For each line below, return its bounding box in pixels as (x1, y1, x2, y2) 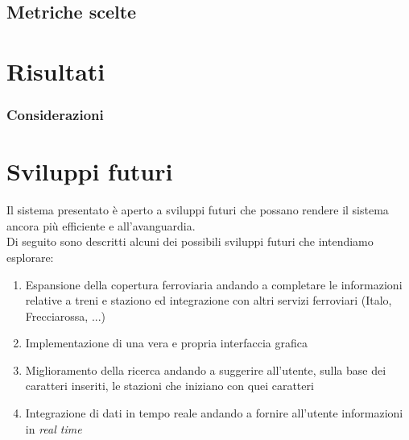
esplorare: (6, 248, 54, 265)
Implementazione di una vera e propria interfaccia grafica (25, 334, 308, 351)
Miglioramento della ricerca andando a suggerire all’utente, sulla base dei (25, 361, 386, 378)
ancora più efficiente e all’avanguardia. (6, 217, 196, 234)
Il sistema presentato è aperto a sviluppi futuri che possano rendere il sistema (6, 201, 389, 218)
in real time (25, 420, 82, 437)
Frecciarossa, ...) (25, 307, 106, 324)
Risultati (6, 54, 105, 87)
